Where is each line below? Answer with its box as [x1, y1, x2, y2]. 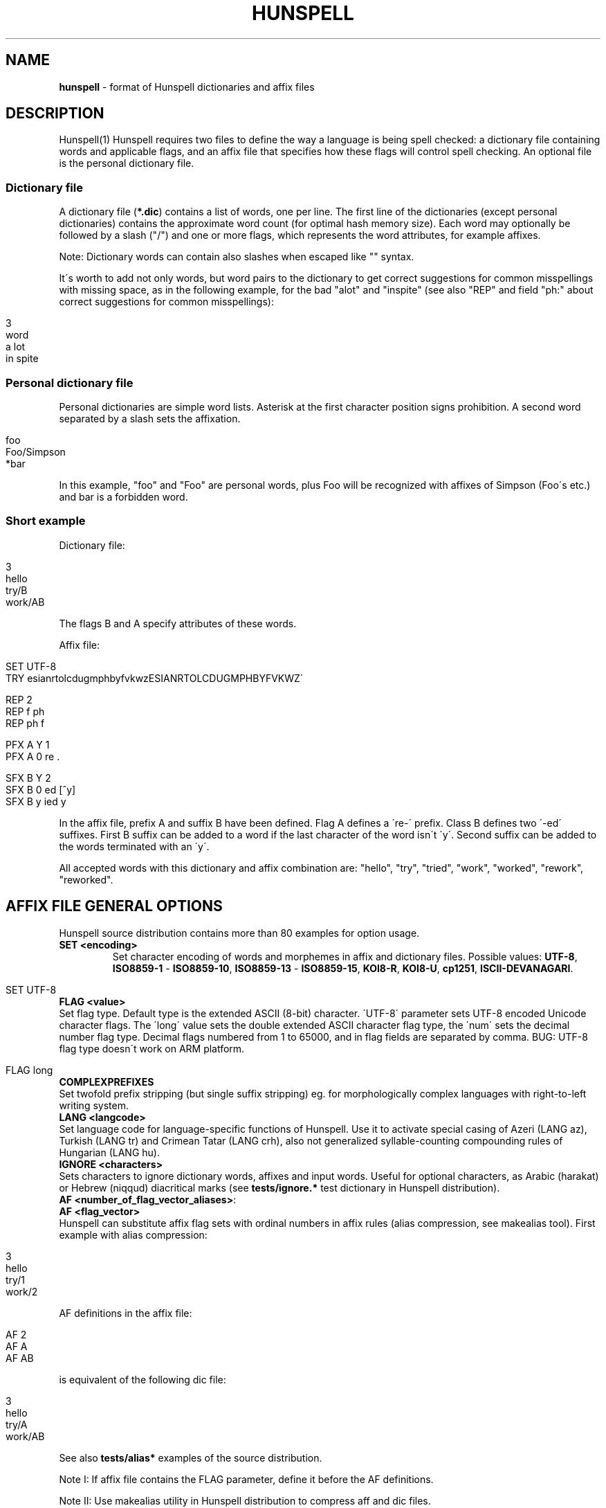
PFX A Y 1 [6, 738, 50, 751]
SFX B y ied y [6, 795, 66, 807]
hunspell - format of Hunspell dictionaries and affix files [59, 80, 315, 93]
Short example [6, 514, 86, 528]
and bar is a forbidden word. [59, 490, 188, 503]
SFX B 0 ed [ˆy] [6, 783, 76, 796]
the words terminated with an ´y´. [59, 840, 210, 852]
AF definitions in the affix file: [59, 1307, 192, 1319]
